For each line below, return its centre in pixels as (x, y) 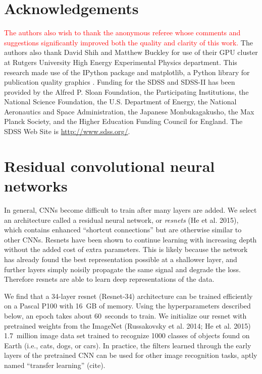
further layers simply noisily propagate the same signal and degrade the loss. (122, 269)
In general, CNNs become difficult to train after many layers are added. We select (130, 209)
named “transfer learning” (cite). (55, 365)
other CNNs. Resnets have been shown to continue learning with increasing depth (130, 239)
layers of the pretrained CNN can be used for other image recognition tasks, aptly (131, 355)
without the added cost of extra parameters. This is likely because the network (126, 249)
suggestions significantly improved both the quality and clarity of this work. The (128, 42)
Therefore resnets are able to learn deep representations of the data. (109, 279)
